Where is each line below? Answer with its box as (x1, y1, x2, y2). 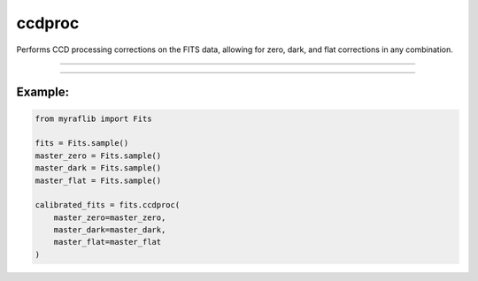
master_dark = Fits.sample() (35, 163, 162, 173)
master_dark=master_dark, (53, 225, 166, 235)
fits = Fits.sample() (35, 138, 129, 148)
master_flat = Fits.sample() (35, 175, 162, 186)
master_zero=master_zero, (53, 212, 166, 223)
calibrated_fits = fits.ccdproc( (35, 200, 181, 210)
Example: (16, 85, 70, 100)
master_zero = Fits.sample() (35, 150, 162, 161)
